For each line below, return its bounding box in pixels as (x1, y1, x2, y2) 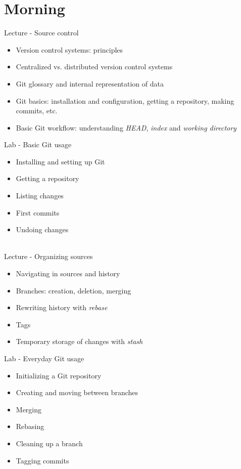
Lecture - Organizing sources (4, 251, 93, 262)
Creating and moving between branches (16, 387, 138, 398)
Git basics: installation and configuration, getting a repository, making (16, 95, 234, 106)
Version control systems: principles (16, 44, 123, 55)
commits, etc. (16, 105, 58, 116)
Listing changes (16, 190, 64, 201)
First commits (16, 207, 60, 218)
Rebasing (16, 421, 44, 432)
